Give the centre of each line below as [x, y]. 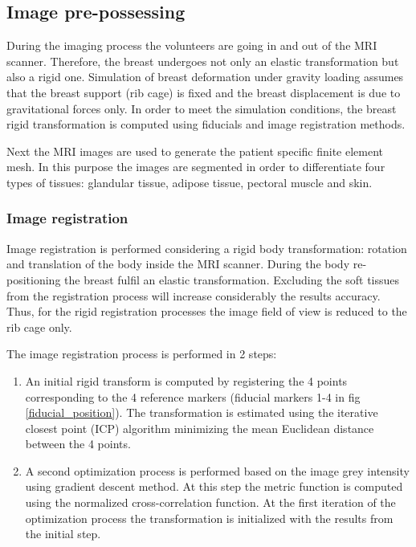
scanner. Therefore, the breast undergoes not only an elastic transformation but [203, 61]
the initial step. [63, 534]
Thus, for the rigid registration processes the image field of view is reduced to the [207, 311]
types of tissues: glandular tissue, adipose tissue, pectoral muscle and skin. [190, 182]
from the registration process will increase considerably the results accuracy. [194, 295]
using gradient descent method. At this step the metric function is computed [214, 486]
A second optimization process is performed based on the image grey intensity [217, 470]
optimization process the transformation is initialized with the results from [209, 518]
